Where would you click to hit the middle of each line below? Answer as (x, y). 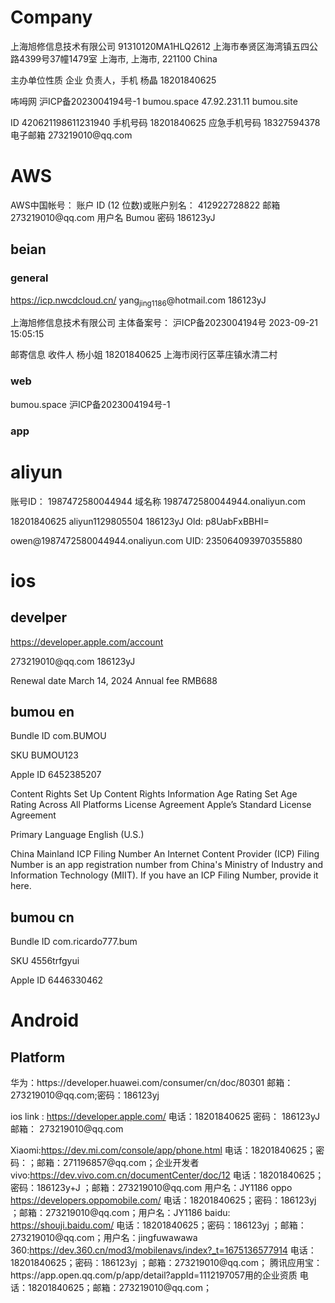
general (29, 278)
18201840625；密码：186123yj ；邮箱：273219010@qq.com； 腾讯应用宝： (166, 1263)
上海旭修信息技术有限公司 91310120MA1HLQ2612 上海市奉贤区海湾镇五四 (160, 46)
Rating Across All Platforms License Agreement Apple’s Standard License (161, 805)
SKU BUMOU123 (44, 755)
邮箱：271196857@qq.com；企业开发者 (118, 1163)
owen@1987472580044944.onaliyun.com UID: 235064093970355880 (156, 540)
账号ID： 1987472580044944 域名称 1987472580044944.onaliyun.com (158, 501)
